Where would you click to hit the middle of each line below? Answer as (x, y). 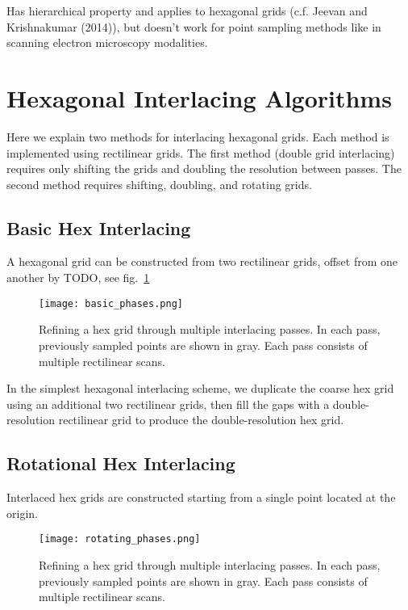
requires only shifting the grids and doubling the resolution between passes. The (204, 168)
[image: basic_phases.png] (111, 303)
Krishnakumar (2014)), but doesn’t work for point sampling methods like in (194, 26)
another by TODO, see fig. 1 (78, 278)
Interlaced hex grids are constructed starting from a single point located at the (201, 497)
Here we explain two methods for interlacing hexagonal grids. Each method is (198, 136)
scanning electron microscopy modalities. (107, 42)
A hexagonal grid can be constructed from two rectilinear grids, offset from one (202, 261)
